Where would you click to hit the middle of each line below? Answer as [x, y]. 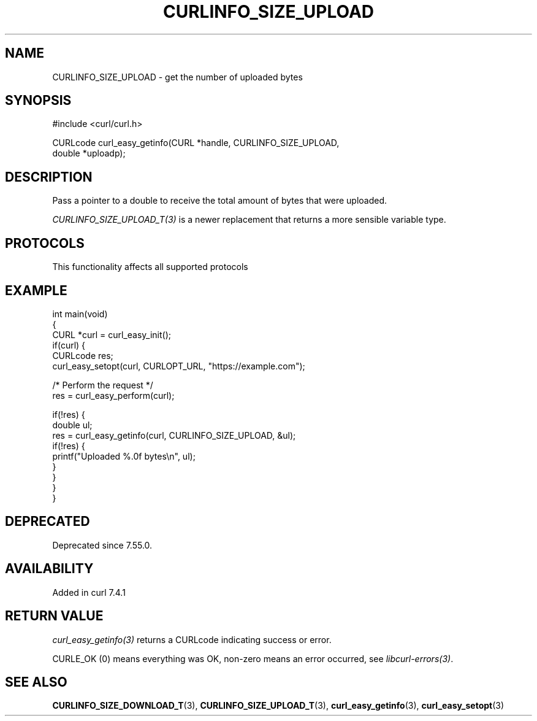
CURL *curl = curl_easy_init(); [112, 334]
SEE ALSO [36, 682]
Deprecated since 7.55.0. [102, 545]
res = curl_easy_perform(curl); [113, 395]
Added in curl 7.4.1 [89, 592]
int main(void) [80, 314]
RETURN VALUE [54, 616]
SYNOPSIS [38, 101]
